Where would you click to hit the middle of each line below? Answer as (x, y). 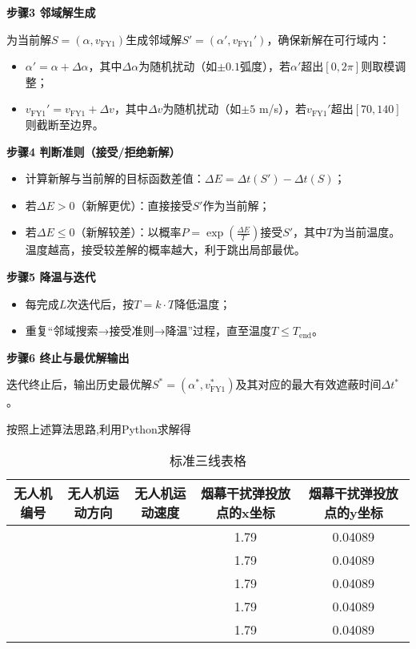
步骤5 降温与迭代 (51, 276)
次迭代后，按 (100, 303)
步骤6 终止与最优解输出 (68, 357)
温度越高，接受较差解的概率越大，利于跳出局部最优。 (165, 250)
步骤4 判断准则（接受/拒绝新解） (94, 151)
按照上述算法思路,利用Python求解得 (99, 428)
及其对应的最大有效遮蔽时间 (308, 384)
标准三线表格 (208, 460)
